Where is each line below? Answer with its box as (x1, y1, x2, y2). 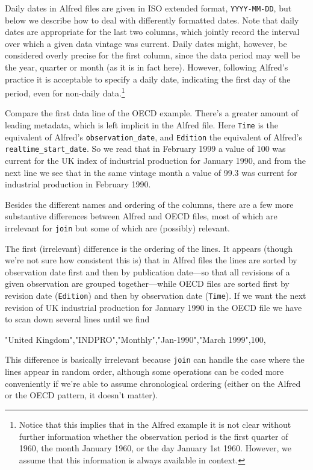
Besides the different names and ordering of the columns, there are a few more (5, 198, 294, 210)
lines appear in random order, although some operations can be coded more (5, 365, 284, 378)
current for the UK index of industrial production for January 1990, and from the (5, 154, 306, 167)
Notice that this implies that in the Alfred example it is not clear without (19, 418, 291, 430)
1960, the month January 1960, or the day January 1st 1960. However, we (19, 442, 291, 454)
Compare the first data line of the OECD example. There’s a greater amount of (5, 107, 299, 119)
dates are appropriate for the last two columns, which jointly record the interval (5, 25, 300, 38)
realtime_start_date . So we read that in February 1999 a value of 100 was (5, 142, 286, 155)
